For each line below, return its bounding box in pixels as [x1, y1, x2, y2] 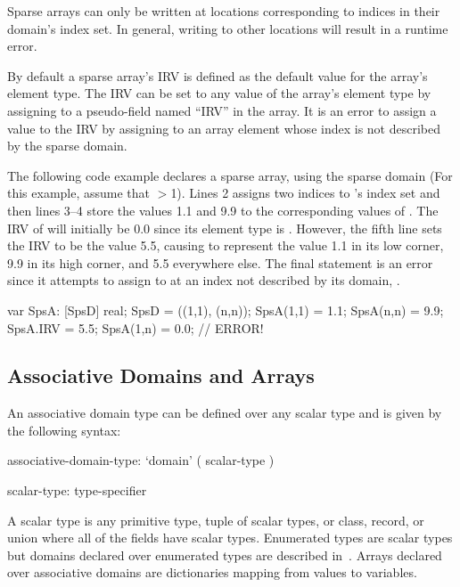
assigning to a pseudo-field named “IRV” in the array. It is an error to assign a [7, 101, 437, 119]
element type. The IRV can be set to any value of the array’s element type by [7, 84, 431, 102]
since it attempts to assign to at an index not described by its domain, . [7, 271, 400, 289]
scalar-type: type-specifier [7, 481, 147, 500]
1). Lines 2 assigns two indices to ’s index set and [170, 183, 440, 202]
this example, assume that [7, 183, 151, 202]
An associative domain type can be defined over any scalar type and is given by [7, 404, 442, 422]
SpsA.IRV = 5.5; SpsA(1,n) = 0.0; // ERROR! [7, 318, 264, 337]
